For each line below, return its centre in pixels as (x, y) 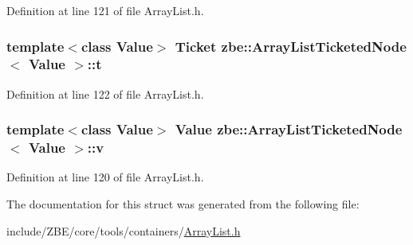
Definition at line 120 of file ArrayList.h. (105, 177)
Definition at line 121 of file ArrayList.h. (105, 10)
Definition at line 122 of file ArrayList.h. (105, 93)
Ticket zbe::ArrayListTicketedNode (291, 46)
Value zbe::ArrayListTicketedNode (289, 129)
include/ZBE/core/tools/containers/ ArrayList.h (124, 230)
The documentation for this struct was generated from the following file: (183, 204)
